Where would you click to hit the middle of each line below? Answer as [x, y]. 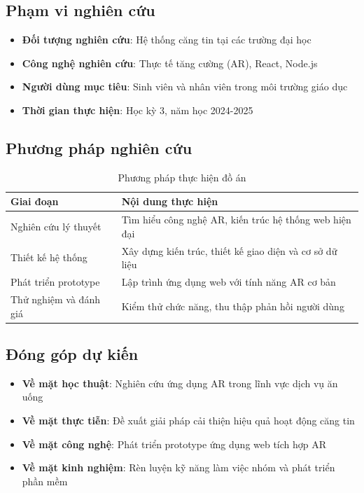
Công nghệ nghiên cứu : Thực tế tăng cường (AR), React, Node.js [170, 63]
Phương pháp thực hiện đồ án [182, 177]
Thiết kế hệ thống [49, 257]
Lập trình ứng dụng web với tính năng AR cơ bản [229, 282]
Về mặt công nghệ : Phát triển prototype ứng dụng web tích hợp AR [174, 444]
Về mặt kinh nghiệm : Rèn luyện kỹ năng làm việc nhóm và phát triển [178, 467]
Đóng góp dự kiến [72, 354]
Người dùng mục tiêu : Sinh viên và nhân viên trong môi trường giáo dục [185, 86]
